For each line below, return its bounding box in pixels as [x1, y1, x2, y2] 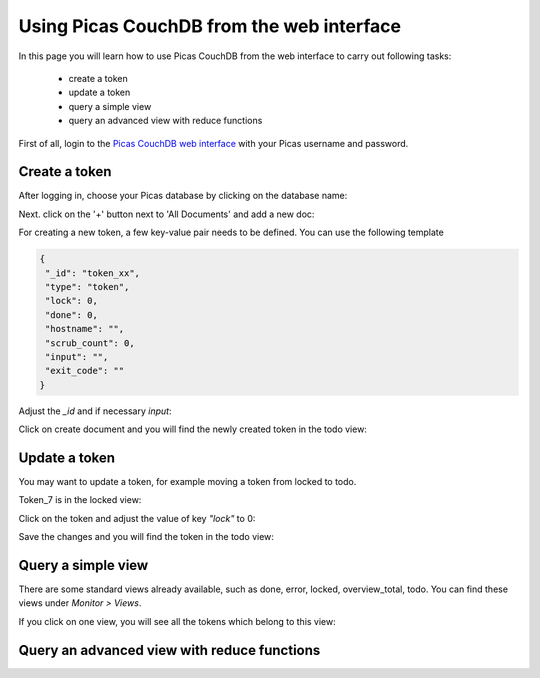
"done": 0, [45, 309, 99, 320]
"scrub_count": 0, [45, 337, 135, 349]
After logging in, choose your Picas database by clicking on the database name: [18, 190, 348, 202]
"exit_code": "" [45, 365, 125, 377]
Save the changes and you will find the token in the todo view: [18, 531, 275, 543]
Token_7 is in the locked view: [18, 494, 142, 506]
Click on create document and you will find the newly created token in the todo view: [18, 423, 367, 435]
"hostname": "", [45, 323, 125, 335]
